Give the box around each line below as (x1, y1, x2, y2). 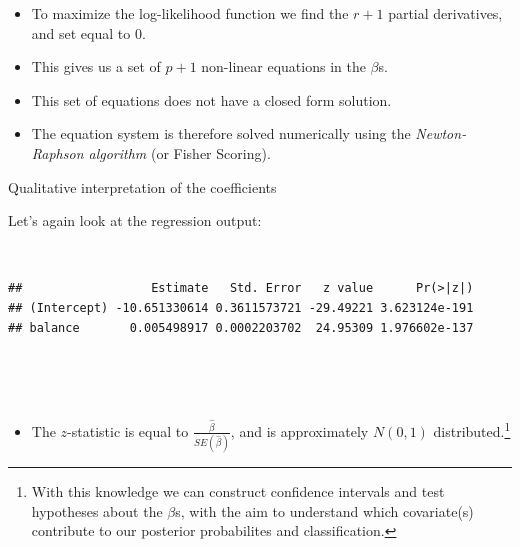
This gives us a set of (31, 56, 161, 77)
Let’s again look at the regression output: (8, 210, 262, 231)
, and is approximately (230, 420, 369, 441)
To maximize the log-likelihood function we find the (31, 3, 349, 23)
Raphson (31, 142, 84, 163)
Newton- (415, 123, 467, 144)
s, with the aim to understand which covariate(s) (175, 500, 474, 521)
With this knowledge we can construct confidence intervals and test (31, 481, 445, 502)
